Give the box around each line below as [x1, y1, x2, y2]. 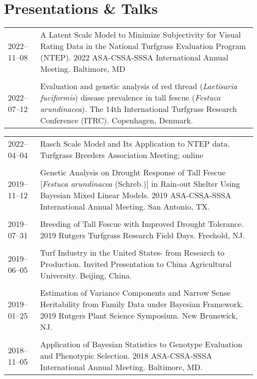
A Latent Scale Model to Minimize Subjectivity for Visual [40, 29, 241, 41]
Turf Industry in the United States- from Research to [40, 247, 224, 259]
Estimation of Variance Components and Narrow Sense [40, 287, 231, 299]
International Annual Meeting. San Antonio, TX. [40, 201, 210, 213]
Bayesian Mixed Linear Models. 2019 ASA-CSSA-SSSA [40, 189, 231, 201]
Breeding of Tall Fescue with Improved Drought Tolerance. [40, 218, 244, 230]
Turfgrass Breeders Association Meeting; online [40, 149, 203, 161]
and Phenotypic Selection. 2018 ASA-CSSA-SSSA [40, 350, 213, 362]
